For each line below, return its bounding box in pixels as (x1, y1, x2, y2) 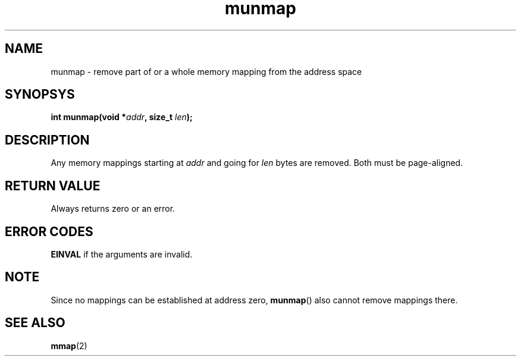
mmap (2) (51, 340, 87, 351)
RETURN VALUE (5, 178, 101, 193)
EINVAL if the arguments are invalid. (51, 249, 193, 259)
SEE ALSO (5, 315, 65, 331)
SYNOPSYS (5, 87, 75, 102)
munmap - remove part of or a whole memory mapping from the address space (51, 66, 362, 77)
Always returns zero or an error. (51, 203, 175, 214)
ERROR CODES (5, 224, 93, 239)
